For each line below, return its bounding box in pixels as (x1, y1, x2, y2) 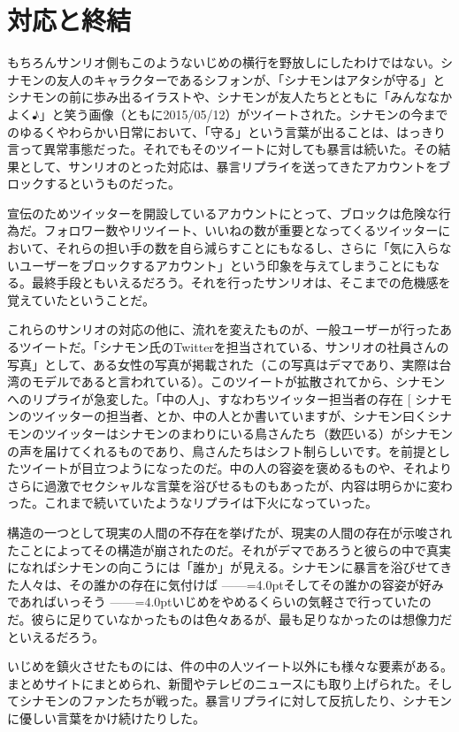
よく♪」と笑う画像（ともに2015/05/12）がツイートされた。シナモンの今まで (7, 104, 448, 123)
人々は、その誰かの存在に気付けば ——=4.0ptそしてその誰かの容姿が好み (19, 575, 444, 593)
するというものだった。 (43, 174, 180, 193)
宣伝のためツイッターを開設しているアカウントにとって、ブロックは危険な (7, 203, 439, 222)
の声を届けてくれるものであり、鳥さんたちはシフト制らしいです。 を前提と (7, 441, 439, 460)
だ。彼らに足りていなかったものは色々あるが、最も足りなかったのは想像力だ (7, 609, 453, 628)
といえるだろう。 (7, 627, 104, 645)
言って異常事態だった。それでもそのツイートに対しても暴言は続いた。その (7, 140, 439, 158)
